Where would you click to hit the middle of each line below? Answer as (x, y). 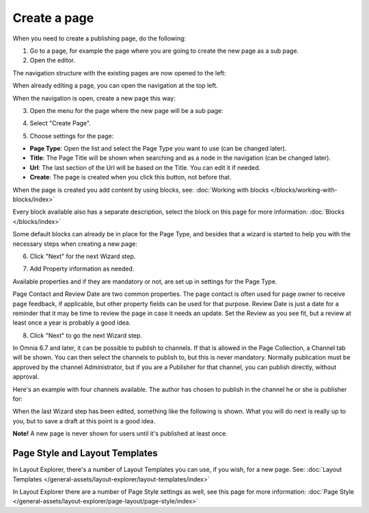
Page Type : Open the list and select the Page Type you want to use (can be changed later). (158, 149)
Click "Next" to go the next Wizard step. (86, 335)
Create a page (53, 18)
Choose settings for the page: (72, 136)
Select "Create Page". (60, 123)
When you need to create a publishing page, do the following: (99, 38)
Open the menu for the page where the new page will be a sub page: (126, 110)
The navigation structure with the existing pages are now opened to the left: (119, 73)
